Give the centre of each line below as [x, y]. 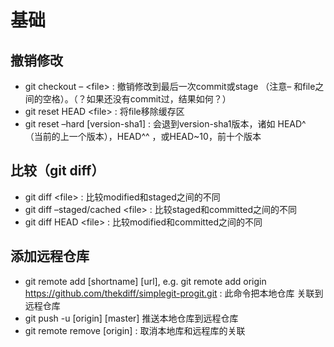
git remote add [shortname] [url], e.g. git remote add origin [145, 281]
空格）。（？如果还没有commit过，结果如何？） [137, 99]
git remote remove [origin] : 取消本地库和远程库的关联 [135, 330]
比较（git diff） [57, 171]
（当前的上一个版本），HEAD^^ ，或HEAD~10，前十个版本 [143, 136]
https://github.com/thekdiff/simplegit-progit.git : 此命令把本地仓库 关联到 [174, 293]
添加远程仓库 [50, 256]
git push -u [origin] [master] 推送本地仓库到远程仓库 [131, 318]
